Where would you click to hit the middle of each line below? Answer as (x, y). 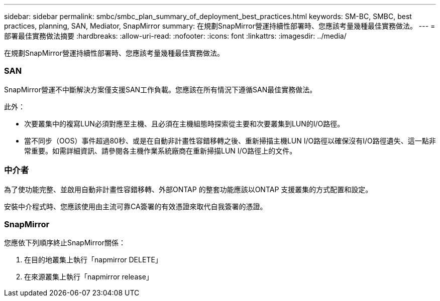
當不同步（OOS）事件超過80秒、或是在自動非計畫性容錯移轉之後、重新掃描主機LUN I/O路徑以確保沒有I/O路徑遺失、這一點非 (230, 140)
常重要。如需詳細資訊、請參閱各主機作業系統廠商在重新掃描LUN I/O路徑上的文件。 (160, 150)
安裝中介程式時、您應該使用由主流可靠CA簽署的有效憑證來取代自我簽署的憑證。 (136, 206)
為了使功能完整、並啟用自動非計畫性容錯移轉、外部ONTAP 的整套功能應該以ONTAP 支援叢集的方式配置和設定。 (188, 189)
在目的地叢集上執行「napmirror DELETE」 (93, 260)
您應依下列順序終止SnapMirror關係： (65, 243)
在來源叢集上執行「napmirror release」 (89, 277)
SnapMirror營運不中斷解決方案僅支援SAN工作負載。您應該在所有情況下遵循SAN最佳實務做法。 (160, 89)
